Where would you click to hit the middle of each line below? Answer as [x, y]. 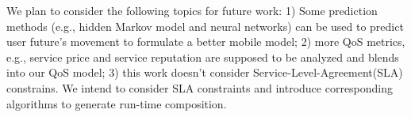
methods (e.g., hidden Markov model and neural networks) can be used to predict [205, 26]
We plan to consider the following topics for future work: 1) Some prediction [192, 10]
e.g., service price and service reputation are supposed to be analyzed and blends [203, 57]
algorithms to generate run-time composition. [117, 103]
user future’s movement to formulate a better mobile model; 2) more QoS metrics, [206, 42]
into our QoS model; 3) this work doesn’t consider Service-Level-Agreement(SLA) [205, 72]
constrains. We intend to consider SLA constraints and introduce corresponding [200, 87]
